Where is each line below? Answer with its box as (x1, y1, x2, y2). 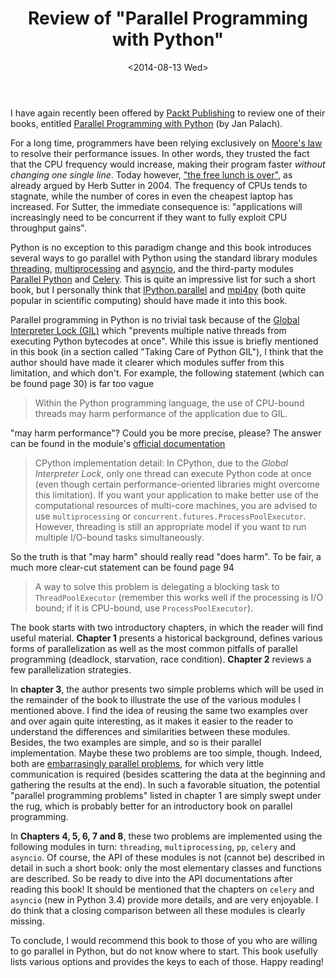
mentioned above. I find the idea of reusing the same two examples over (10, 704, 309, 716)
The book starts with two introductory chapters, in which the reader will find (10, 621, 324, 633)
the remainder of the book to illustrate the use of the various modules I (10, 693, 302, 706)
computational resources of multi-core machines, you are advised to (34, 499, 318, 511)
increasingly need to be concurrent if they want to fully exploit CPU (10, 211, 288, 223)
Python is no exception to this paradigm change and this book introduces (10, 241, 312, 253)
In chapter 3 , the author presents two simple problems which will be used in (10, 683, 324, 695)
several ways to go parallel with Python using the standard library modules (10, 252, 318, 264)
